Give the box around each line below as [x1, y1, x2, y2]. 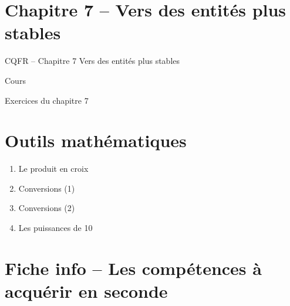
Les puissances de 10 [18, 222, 93, 233]
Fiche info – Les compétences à [5, 256, 262, 280]
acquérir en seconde [5, 278, 168, 302]
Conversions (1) [18, 182, 75, 194]
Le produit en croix [18, 162, 89, 175]
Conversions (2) [18, 202, 75, 214]
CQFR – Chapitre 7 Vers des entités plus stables [5, 55, 180, 67]
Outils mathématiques [5, 128, 187, 152]
